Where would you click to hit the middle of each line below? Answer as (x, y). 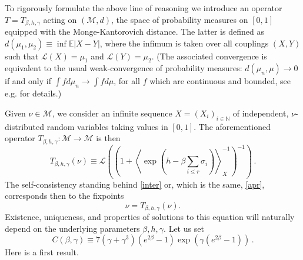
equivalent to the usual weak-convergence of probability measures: (124, 68)
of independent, (261, 113)
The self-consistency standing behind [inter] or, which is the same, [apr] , (135, 184)
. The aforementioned (232, 126)
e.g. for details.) (33, 93)
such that (22, 56)
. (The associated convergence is (209, 56)
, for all (127, 81)
